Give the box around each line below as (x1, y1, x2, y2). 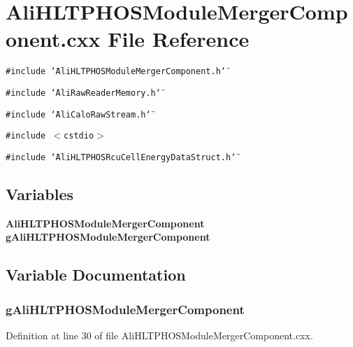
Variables (6, 183, 74, 204)
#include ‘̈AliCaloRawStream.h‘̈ (6, 109, 151, 120)
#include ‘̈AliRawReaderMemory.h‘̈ (6, 87, 161, 98)
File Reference (108, 24, 250, 53)
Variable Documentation (6, 264, 186, 285)
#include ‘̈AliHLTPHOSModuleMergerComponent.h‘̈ (6, 66, 226, 77)
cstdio (64, 131, 94, 141)
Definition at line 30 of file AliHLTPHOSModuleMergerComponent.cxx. (6, 327, 313, 342)
